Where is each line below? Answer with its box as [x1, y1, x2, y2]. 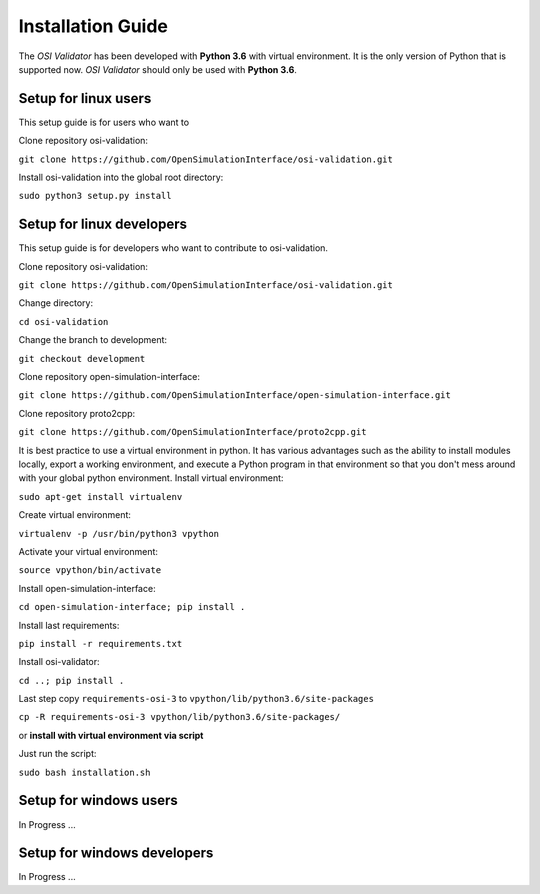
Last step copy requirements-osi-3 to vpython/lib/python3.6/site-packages [18, 693, 375, 705]
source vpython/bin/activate [18, 565, 162, 576]
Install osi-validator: [18, 656, 100, 668]
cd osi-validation [18, 316, 109, 327]
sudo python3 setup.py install [18, 190, 172, 202]
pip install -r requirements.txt [18, 638, 183, 649]
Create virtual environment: [18, 509, 132, 521]
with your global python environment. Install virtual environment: [18, 472, 284, 484]
